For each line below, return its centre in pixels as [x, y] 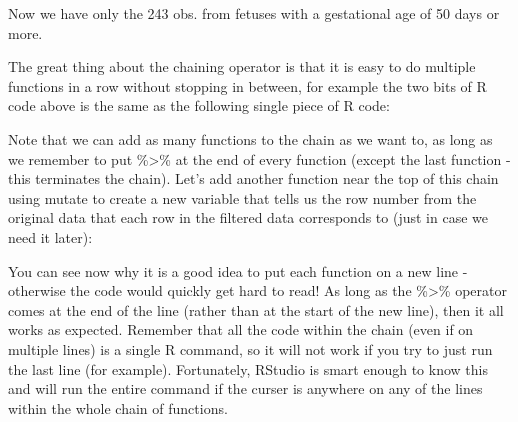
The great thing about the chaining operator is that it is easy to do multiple [242, 66]
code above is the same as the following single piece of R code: [199, 105]
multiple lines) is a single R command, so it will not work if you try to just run [250, 348]
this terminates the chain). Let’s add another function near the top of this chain [253, 178]
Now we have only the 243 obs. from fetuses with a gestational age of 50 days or [254, 13]
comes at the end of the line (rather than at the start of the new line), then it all [256, 309]
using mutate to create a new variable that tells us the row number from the [242, 197]
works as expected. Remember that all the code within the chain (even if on [241, 329]
